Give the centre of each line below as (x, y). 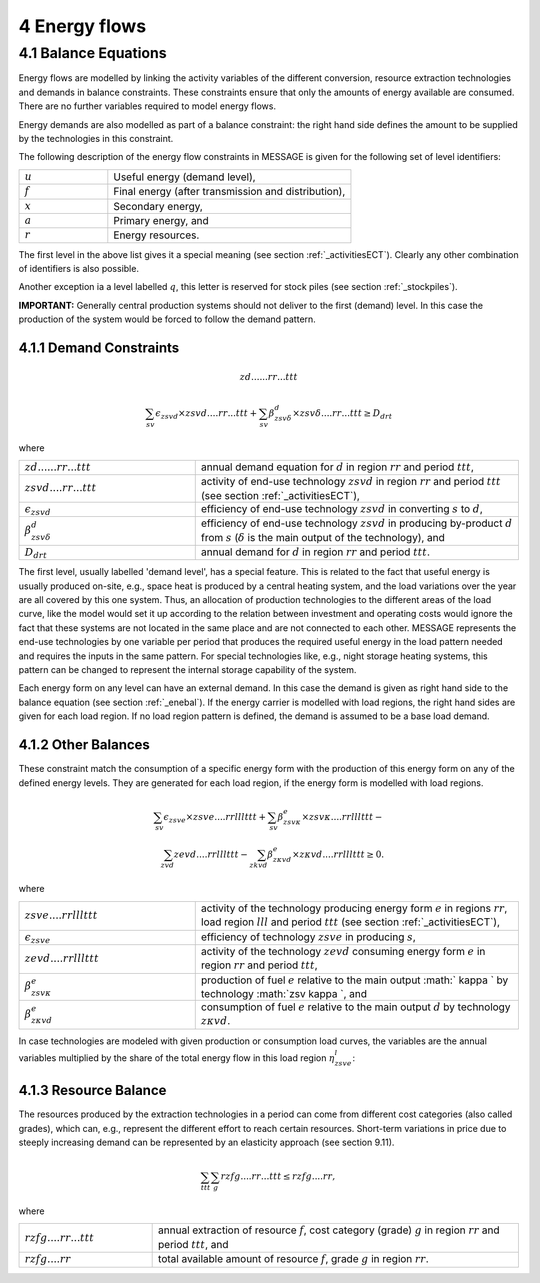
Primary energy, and (161, 221)
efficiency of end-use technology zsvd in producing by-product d (356, 523)
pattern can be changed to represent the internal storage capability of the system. (187, 670)
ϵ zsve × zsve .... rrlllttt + (215, 818)
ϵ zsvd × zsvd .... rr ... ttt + (206, 414)
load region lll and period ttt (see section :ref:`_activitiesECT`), (350, 922)
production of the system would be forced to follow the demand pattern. (167, 319)
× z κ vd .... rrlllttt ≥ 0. (338, 854)
